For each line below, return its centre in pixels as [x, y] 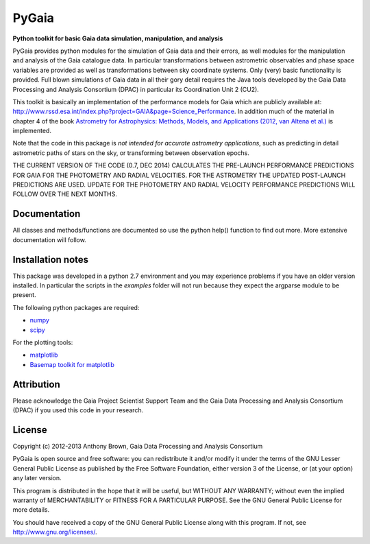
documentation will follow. [50, 239]
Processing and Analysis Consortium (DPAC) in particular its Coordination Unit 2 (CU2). [136, 89]
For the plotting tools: [43, 342]
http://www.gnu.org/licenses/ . [55, 532]
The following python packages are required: [76, 307]
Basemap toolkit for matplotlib [72, 364]
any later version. [37, 478]
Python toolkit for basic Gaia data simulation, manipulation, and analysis [118, 38]
